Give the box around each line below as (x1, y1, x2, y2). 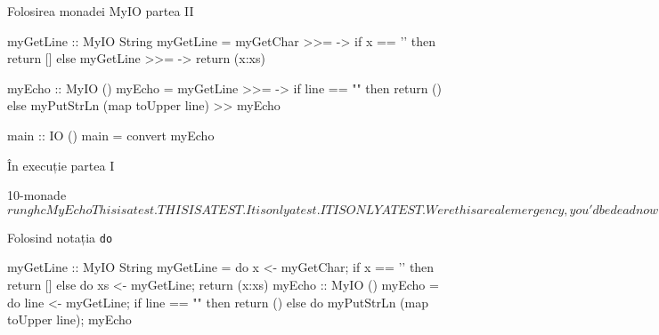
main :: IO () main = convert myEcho (7, 125, 215, 144)
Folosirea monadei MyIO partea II (7, 2, 194, 20)
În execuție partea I (7, 156, 115, 174)
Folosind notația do (7, 227, 113, 246)
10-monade (7, 186, 67, 204)
